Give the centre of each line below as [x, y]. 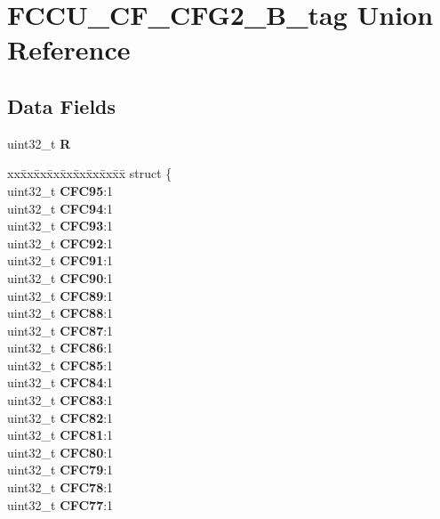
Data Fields [62, 105]
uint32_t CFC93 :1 [60, 226]
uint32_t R [39, 143]
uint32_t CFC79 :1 [60, 470]
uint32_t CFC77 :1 [60, 504]
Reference [69, 49]
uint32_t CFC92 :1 [60, 243]
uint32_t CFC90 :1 [60, 277]
